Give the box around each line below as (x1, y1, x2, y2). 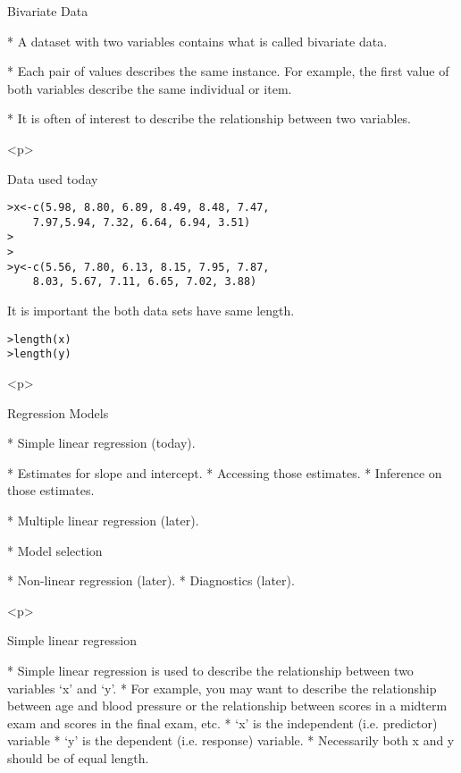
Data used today (7, 169, 98, 188)
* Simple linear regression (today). (7, 433, 196, 452)
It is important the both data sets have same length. (7, 301, 295, 320)
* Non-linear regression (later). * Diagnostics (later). (7, 571, 295, 590)
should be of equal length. (7, 748, 149, 767)
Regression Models (7, 403, 109, 422)
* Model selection (7, 541, 103, 559)
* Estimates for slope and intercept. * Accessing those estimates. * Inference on (7, 463, 442, 482)
